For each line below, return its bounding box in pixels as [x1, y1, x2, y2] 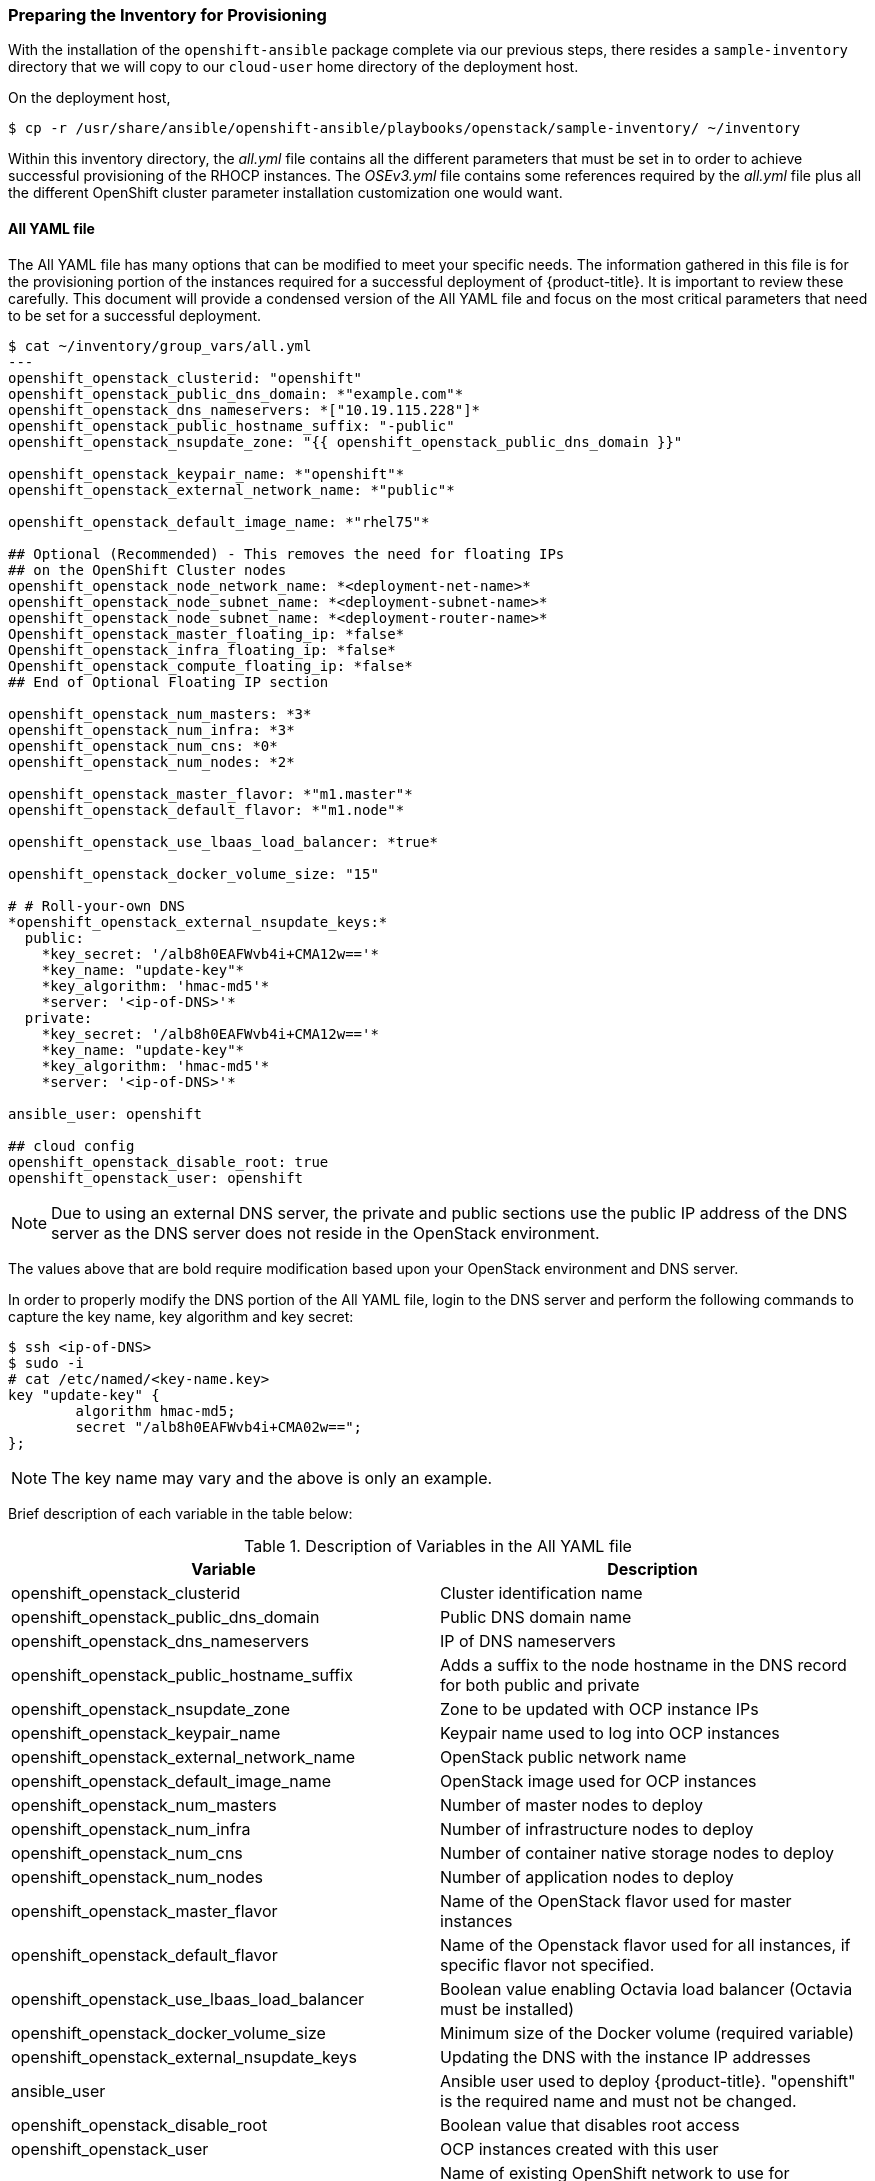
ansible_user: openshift [8, 1105, 202, 1122]
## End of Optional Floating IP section [8, 673, 329, 690]
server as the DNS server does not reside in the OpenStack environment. [51, 1222, 600, 1243]
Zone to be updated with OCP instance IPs [440, 1698, 759, 1719]
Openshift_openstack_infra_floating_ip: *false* [8, 641, 396, 658]
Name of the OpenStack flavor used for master [440, 1890, 792, 1911]
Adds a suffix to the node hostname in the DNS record [440, 1654, 847, 1675]
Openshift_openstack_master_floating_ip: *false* [8, 625, 405, 642]
